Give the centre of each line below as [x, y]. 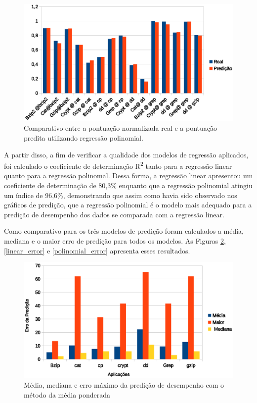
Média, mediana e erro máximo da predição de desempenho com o [124, 385]
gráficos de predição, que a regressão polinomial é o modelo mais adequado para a [128, 205]
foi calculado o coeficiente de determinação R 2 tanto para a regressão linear [118, 165]
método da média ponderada [67, 394]
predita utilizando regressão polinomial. [84, 138]
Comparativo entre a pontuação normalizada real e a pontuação [120, 128]
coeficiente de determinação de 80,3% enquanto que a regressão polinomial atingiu [128, 185]
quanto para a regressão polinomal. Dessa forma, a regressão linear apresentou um [128, 176]
